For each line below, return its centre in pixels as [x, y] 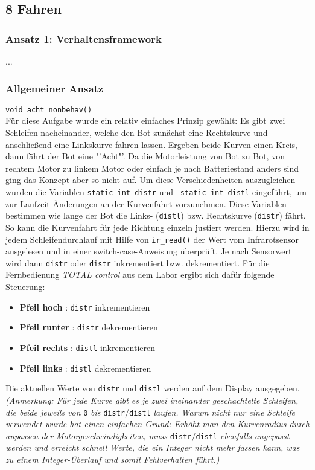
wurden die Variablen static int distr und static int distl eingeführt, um [156, 192]
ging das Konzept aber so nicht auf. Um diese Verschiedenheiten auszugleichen [151, 180]
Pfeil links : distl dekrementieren [85, 368]
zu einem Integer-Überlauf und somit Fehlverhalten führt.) [113, 459]
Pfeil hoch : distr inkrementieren [85, 307]
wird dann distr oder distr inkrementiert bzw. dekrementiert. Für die [138, 262]
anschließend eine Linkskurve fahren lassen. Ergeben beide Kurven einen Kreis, [151, 144]
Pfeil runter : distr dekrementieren [89, 327]
